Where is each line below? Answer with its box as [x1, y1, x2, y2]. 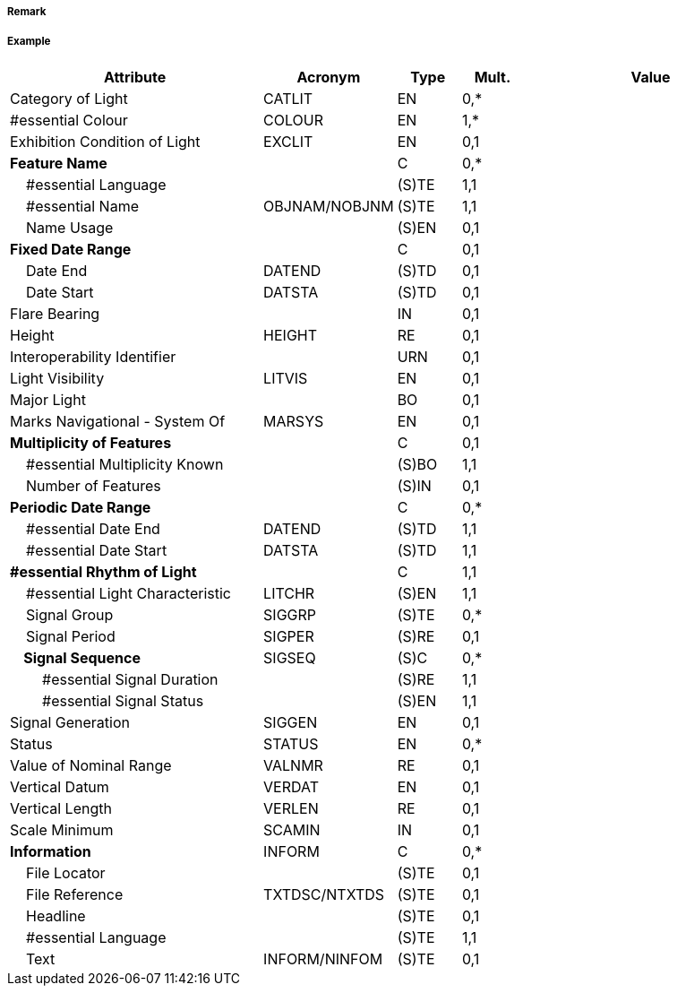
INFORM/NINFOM [263, 949, 383, 968]
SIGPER [263, 626, 314, 645]
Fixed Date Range [10, 239, 132, 258]
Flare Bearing [10, 304, 100, 323]
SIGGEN [263, 712, 318, 731]
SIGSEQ [263, 648, 316, 667]
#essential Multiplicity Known [26, 454, 224, 473]
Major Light [10, 390, 86, 409]
